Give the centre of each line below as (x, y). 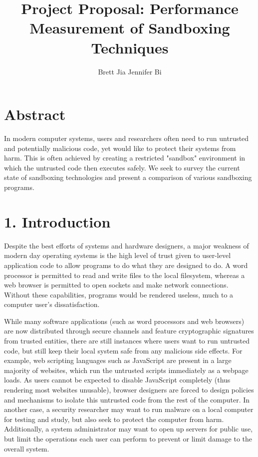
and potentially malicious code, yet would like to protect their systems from (120, 148)
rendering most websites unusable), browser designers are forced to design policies (129, 390)
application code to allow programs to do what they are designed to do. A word (126, 265)
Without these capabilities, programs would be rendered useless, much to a (119, 294)
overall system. (27, 448)
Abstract (35, 114)
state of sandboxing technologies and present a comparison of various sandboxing (128, 177)
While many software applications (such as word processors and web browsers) (124, 321)
